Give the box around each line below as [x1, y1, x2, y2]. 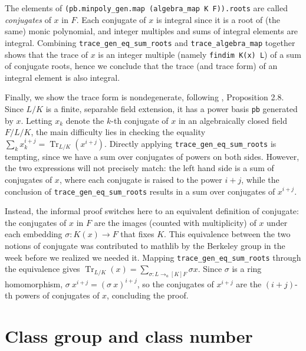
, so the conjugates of [137, 277, 214, 290]
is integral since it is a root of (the [156, 13, 280, 25]
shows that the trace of [5, 48, 88, 60]
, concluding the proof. [107, 289, 189, 301]
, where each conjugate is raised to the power [59, 173, 222, 185]
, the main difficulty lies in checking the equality [31, 126, 206, 138]
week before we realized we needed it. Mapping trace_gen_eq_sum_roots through [5, 251, 301, 263]
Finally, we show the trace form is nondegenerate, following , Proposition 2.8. [5, 91, 284, 103]
